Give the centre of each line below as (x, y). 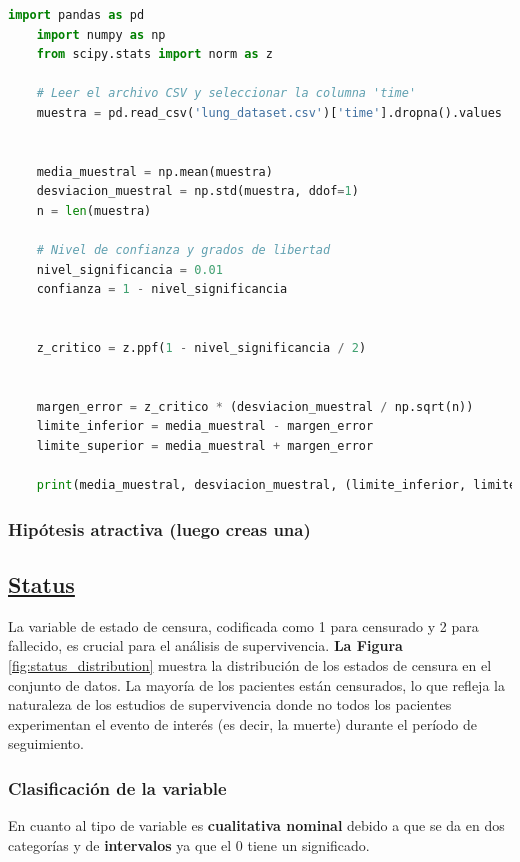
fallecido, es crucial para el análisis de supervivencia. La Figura (205, 645)
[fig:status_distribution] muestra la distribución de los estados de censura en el (250, 665)
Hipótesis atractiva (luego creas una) (159, 528)
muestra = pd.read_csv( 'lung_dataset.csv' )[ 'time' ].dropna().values (269, 112)
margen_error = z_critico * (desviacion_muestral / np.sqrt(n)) (255, 406)
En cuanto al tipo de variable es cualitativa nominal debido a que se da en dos (256, 825)
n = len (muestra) (94, 210)
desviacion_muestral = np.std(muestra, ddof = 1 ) (197, 191)
